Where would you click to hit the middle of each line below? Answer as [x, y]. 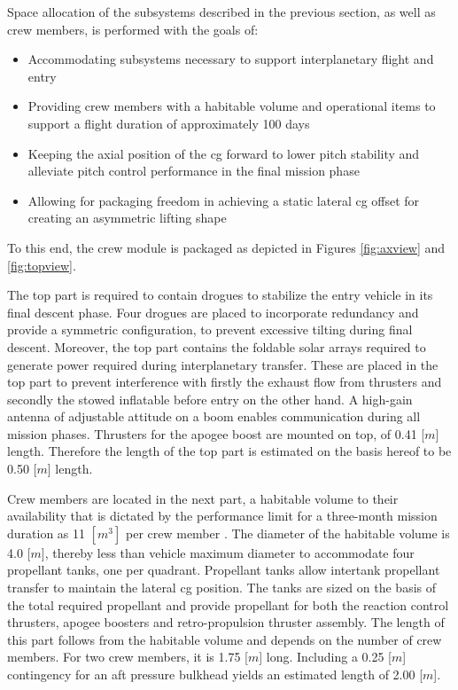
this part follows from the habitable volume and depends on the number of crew [225, 639]
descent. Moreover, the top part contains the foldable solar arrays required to [217, 346]
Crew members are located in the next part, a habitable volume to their [203, 498]
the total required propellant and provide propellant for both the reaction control [228, 604]
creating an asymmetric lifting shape [127, 218]
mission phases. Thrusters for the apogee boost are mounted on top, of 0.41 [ [216, 433]
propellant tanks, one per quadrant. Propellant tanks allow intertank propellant [224, 570]
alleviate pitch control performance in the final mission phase [194, 171]
